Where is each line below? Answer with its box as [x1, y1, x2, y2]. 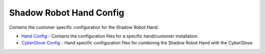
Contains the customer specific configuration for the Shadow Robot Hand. [9, 24, 159, 30]
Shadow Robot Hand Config [9, 7, 125, 18]
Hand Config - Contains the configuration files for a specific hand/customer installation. [21, 33, 199, 39]
